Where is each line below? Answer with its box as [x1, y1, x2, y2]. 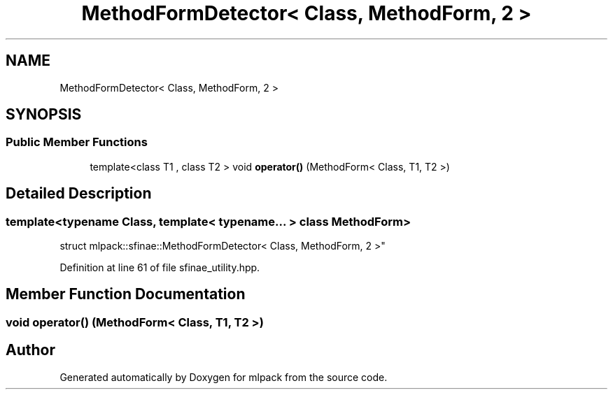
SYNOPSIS [6, 106, 82, 124]
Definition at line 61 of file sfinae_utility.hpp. [59, 261, 260, 274]
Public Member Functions [6, 135, 148, 150]
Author [6, 341, 55, 359]
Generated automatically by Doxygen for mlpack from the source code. [59, 371, 388, 383]
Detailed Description [6, 185, 152, 203]
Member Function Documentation [6, 285, 246, 303]
